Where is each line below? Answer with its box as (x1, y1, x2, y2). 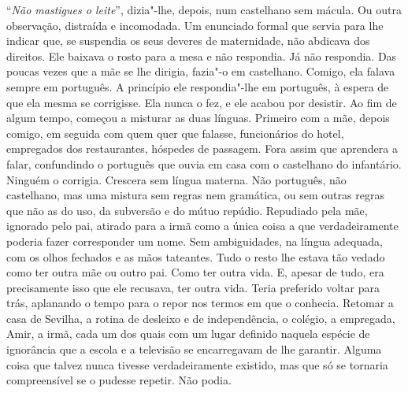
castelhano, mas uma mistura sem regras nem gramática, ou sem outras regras (6, 187, 384, 203)
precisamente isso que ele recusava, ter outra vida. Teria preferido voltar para (6, 279, 380, 295)
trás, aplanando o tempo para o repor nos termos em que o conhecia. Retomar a (6, 295, 394, 311)
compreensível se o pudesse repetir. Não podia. (6, 372, 232, 388)
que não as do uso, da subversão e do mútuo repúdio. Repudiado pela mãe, (6, 202, 368, 218)
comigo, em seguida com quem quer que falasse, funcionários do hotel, (6, 124, 344, 141)
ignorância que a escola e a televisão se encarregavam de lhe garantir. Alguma (6, 341, 382, 358)
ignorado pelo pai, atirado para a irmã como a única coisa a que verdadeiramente (6, 217, 399, 234)
